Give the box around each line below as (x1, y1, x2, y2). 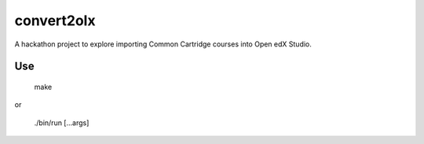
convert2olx (14, 12, 96, 29)
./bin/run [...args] (34, 118, 90, 127)
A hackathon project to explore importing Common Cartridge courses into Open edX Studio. (14, 39, 312, 49)
